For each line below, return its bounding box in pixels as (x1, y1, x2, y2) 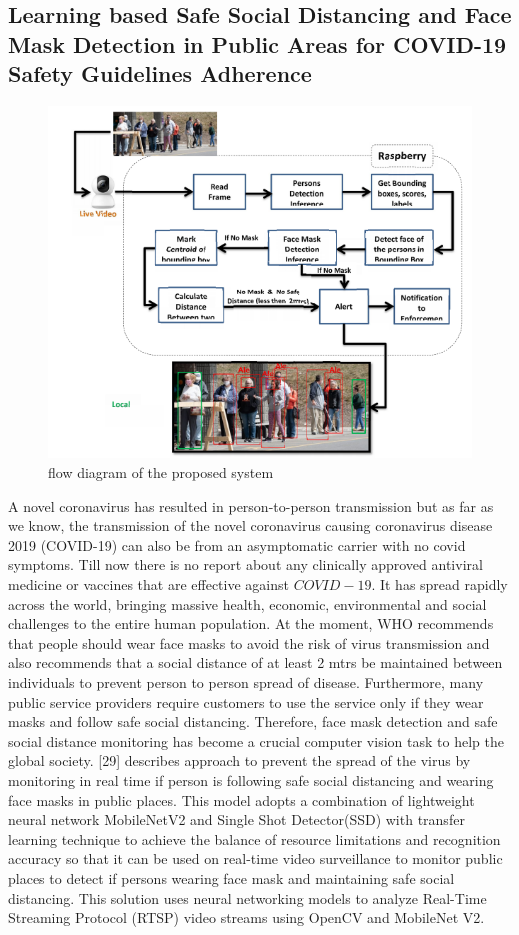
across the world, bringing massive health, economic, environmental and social (8, 593, 487, 614)
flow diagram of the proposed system (48, 462, 274, 483)
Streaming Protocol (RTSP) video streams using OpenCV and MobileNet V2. (8, 907, 485, 928)
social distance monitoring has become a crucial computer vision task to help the (8, 730, 504, 751)
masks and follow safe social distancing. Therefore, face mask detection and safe (8, 711, 498, 732)
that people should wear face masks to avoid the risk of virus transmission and (8, 632, 490, 653)
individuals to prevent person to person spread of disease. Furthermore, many (8, 672, 484, 693)
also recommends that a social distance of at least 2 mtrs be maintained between (8, 652, 503, 673)
